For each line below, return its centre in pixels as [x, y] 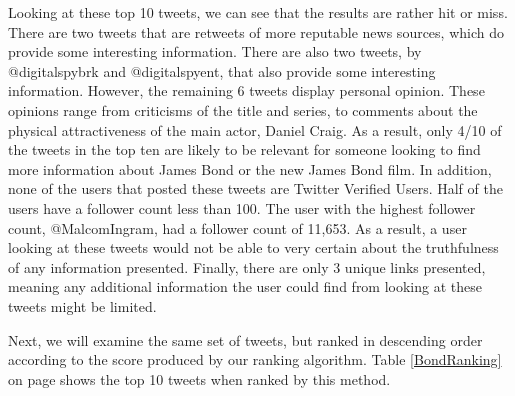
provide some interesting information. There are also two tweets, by [215, 51]
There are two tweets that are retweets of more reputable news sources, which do [256, 31]
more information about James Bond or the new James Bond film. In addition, [250, 168]
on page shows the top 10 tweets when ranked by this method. [199, 378]
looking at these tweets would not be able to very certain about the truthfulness [253, 247]
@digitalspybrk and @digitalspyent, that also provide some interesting [222, 70]
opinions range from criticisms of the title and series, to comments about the [243, 109]
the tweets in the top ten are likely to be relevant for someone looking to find [244, 149]
